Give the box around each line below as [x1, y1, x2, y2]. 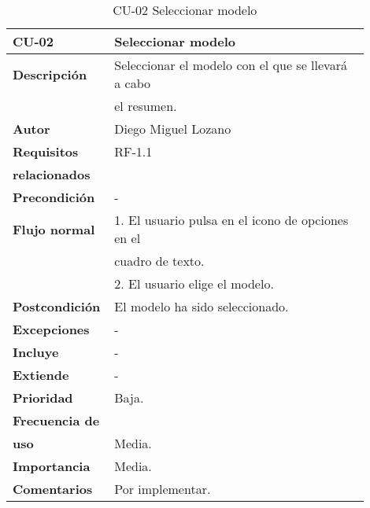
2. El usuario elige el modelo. [114, 274, 274, 293]
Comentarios [13, 480, 93, 498]
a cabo [114, 74, 151, 92]
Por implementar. [114, 480, 211, 498]
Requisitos [13, 142, 79, 160]
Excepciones [13, 320, 90, 338]
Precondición [13, 188, 95, 206]
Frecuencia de [13, 411, 100, 429]
